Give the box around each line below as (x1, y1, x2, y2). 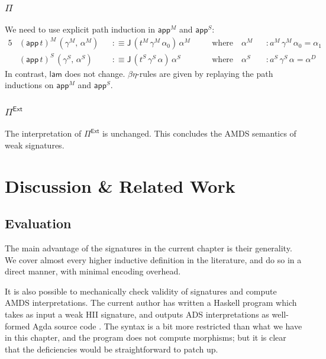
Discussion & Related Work (5, 173, 235, 198)
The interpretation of (5, 127, 82, 140)
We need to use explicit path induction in (5, 23, 156, 35)
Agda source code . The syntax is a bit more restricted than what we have (33, 319, 302, 332)
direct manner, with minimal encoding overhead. (5, 265, 181, 277)
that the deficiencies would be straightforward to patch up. (5, 342, 218, 355)
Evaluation (5, 214, 72, 232)
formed (5, 319, 30, 332)
